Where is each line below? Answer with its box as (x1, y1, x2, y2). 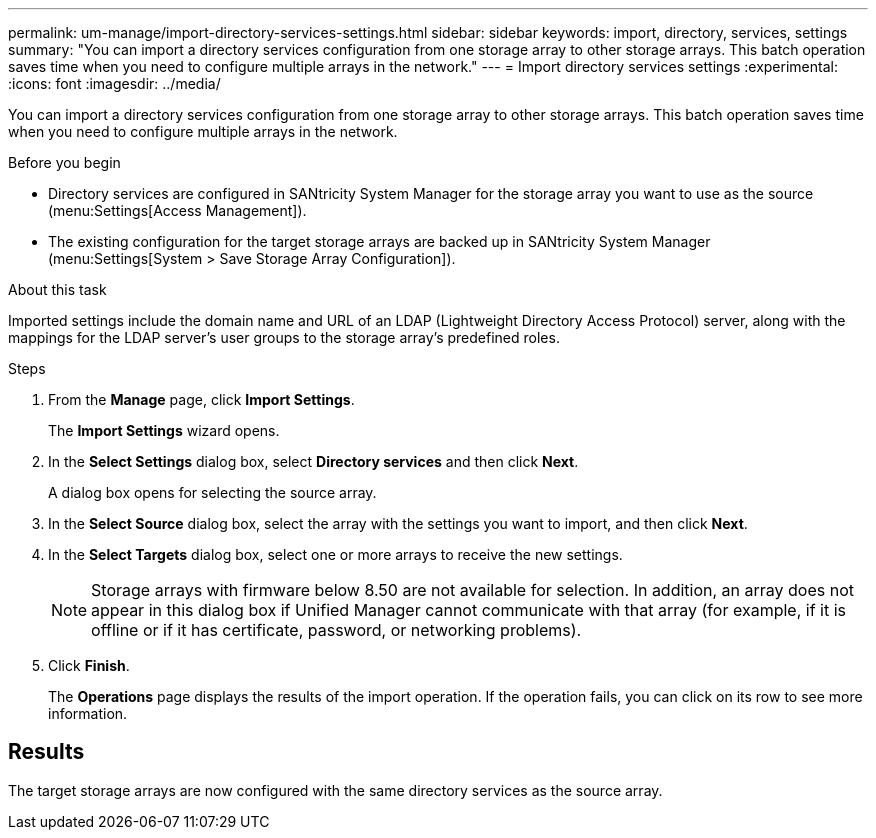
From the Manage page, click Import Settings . (48, 391, 355, 408)
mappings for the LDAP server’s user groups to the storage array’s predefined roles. (8, 329, 560, 346)
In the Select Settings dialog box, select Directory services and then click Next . (48, 453, 579, 470)
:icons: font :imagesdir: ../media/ (8, 75, 221, 92)
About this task (8, 281, 107, 298)
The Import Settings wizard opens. (48, 422, 280, 439)
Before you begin (8, 154, 121, 171)
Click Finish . (48, 657, 130, 674)
